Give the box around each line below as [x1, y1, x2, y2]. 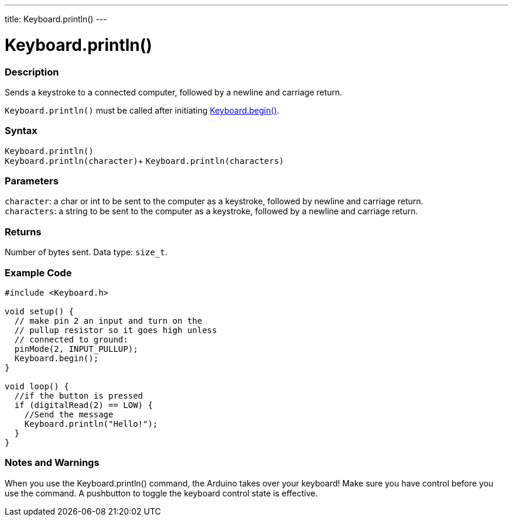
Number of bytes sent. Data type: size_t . [5, 247, 167, 258]
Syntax [5, 125, 37, 137]
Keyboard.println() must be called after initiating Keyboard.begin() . [5, 105, 279, 115]
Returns [5, 225, 42, 238]
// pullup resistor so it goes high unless [14, 325, 217, 335]
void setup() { [5, 306, 74, 316]
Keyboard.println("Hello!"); [24, 419, 158, 429]
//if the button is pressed [14, 390, 143, 400]
